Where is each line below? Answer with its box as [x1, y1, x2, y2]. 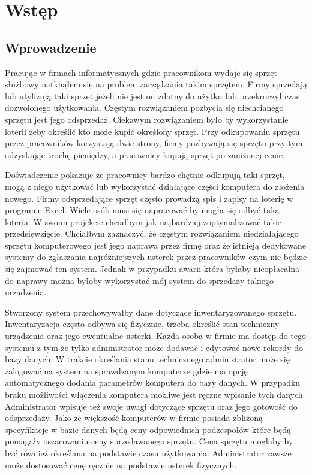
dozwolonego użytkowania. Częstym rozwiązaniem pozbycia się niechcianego [5, 101, 284, 114]
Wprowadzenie [5, 38, 97, 56]
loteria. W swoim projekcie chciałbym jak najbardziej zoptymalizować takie [5, 215, 282, 228]
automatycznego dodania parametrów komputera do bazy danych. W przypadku [5, 376, 301, 389]
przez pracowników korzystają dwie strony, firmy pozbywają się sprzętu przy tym [5, 137, 303, 149]
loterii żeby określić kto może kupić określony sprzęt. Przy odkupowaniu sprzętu [5, 125, 300, 137]
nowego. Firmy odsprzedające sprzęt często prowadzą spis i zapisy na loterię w [5, 192, 293, 204]
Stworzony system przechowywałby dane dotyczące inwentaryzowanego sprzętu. [5, 305, 297, 318]
